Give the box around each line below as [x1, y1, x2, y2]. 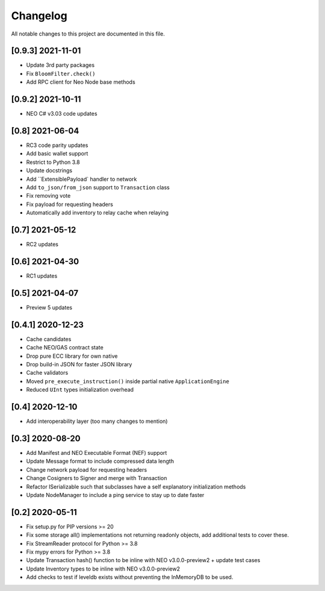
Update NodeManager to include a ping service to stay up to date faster [26, 491, 205, 498]
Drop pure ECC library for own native [26, 352, 118, 360]
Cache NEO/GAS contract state [26, 344, 104, 351]
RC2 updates [26, 241, 58, 248]
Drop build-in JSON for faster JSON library [26, 360, 132, 367]
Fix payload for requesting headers [26, 201, 114, 208]
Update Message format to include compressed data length [26, 458, 175, 465]
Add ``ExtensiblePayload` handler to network [26, 175, 137, 183]
